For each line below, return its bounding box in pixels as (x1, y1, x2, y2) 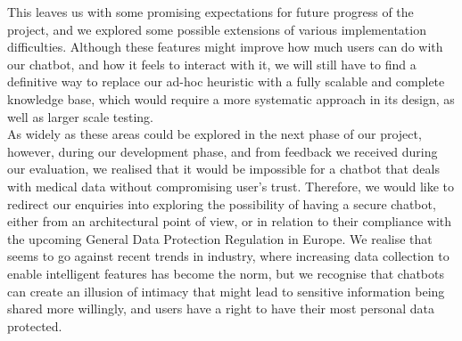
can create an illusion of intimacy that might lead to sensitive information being (7, 281, 445, 300)
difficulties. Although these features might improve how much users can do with (7, 37, 443, 56)
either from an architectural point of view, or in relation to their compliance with (7, 212, 452, 231)
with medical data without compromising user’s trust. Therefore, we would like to (7, 176, 454, 195)
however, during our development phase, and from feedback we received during (7, 142, 438, 160)
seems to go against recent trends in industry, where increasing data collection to (7, 247, 450, 265)
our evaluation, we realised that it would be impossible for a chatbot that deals (7, 159, 440, 178)
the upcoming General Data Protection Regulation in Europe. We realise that (7, 229, 433, 248)
